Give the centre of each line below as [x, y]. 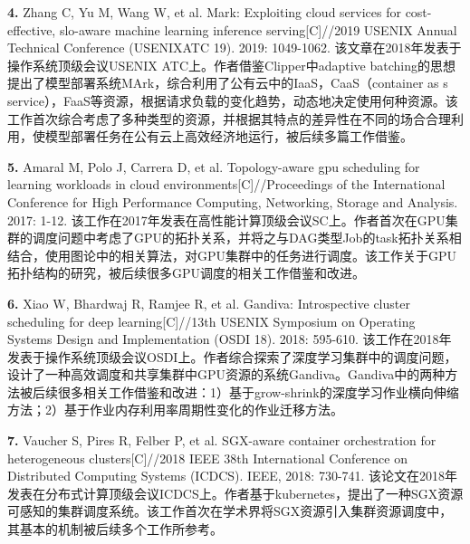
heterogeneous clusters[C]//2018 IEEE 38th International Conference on [207, 458]
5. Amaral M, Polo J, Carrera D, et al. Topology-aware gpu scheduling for [214, 166]
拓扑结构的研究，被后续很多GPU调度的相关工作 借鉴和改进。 [187, 273]
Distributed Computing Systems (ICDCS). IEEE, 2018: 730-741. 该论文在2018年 [233, 476]
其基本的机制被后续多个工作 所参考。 [115, 529]
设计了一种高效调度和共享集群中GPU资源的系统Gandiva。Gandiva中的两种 [226, 374]
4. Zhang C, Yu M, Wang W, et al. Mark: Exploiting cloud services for [204, 12]
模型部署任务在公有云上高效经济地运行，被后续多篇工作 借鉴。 [229, 136]
